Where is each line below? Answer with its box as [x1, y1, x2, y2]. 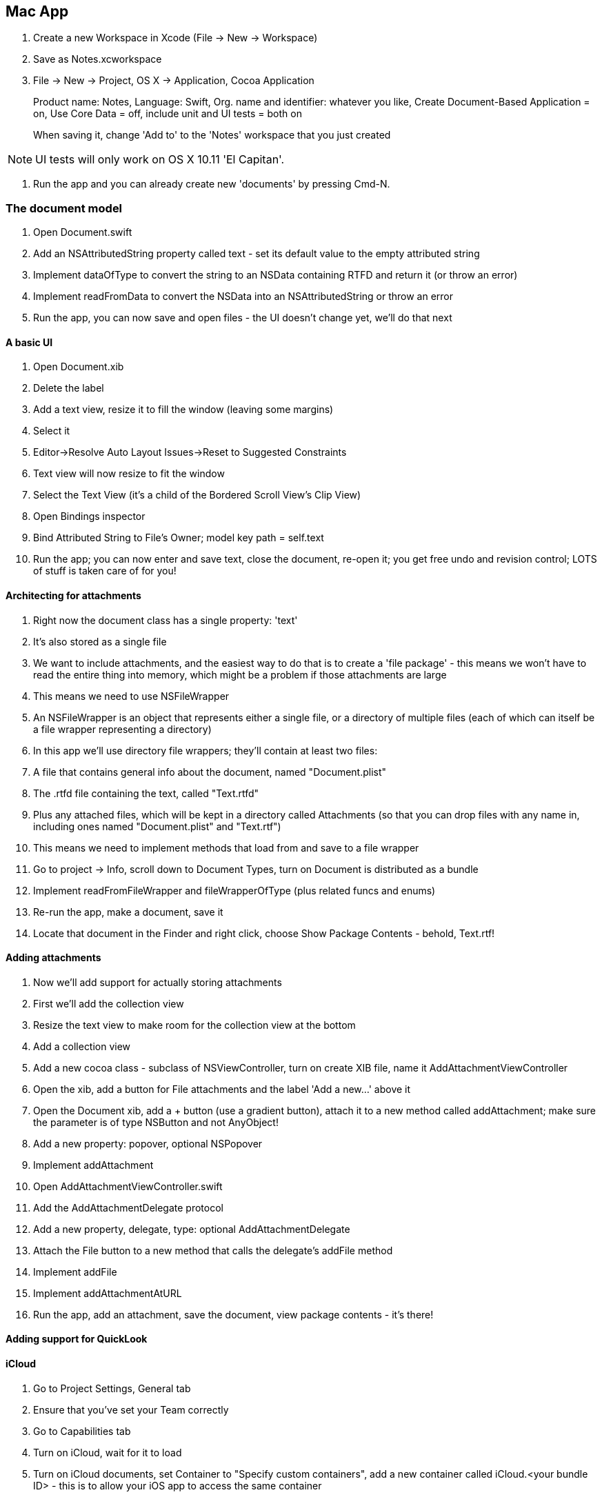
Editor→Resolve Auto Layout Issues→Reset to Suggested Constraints [33, 446, 347, 459]
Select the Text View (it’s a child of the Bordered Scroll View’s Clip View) [33, 489, 361, 501]
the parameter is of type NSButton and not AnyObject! [33, 1116, 279, 1128]
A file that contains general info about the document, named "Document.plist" [33, 765, 387, 778]
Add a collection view [33, 1040, 131, 1052]
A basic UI [6, 336, 53, 348]
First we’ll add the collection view [33, 997, 184, 1009]
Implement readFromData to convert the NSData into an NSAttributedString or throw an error [33, 290, 454, 303]
